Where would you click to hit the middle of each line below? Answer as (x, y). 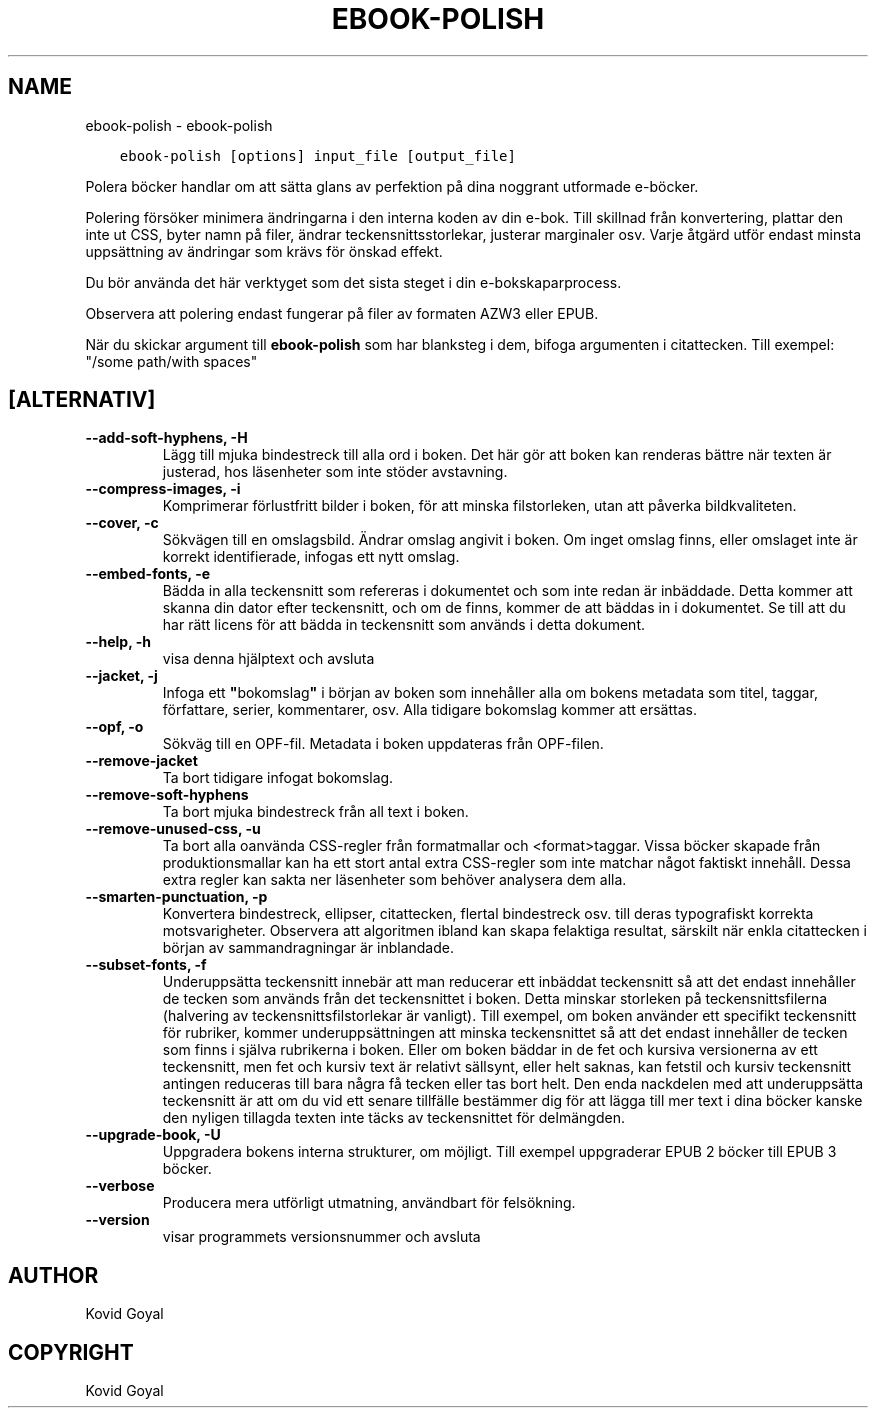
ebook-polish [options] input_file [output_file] (317, 155)
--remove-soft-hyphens (167, 795)
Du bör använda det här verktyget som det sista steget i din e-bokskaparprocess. (353, 282)
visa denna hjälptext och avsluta (268, 659)
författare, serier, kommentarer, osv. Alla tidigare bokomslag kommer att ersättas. (429, 710)
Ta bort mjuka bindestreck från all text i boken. (315, 812)
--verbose (120, 1186)
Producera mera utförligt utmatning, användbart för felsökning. (369, 1203)
